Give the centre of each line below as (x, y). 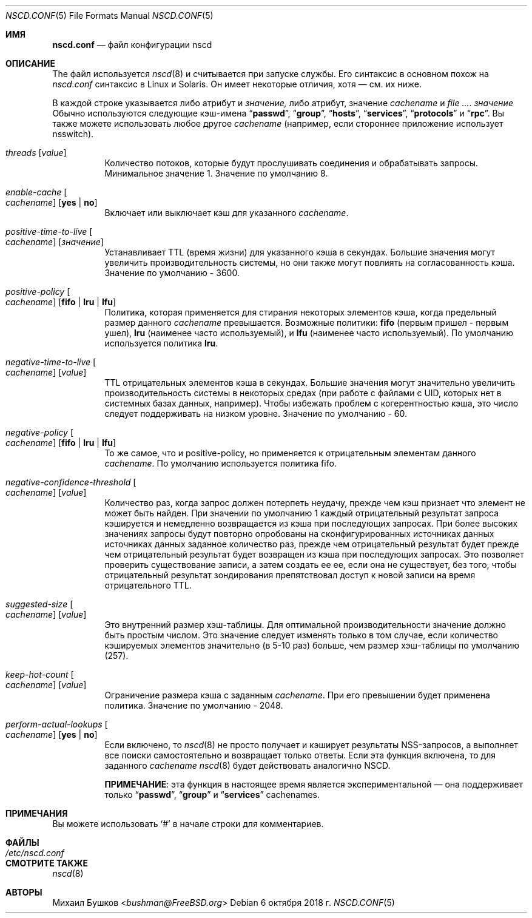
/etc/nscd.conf (35, 853)
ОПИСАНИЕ (30, 63)
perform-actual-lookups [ (57, 724)
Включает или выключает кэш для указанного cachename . (227, 213)
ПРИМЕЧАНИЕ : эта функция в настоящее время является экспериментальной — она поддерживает (314, 784)
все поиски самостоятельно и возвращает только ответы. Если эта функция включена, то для (300, 755)
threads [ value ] (36, 153)
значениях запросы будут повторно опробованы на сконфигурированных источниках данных (299, 534)
